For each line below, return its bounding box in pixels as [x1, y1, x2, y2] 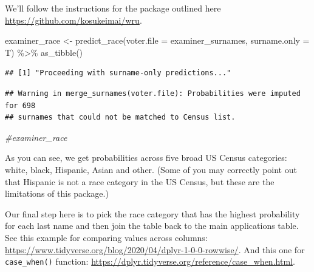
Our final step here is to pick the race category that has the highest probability [5, 207, 300, 220]
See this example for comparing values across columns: [5, 231, 208, 243]
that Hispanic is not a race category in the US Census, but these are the [5, 175, 275, 188]
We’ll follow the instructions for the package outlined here [5, 2, 221, 14]
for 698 [5, 101, 36, 110]
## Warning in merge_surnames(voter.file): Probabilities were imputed [5, 89, 301, 98]
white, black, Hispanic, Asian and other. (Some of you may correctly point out [5, 163, 297, 175]
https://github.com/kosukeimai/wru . [5, 13, 142, 26]
